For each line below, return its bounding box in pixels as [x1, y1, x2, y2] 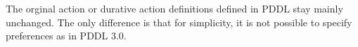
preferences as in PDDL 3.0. [6, 28, 127, 43]
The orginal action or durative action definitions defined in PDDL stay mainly [6, 1, 343, 15]
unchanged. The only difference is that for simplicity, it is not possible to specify [6, 15, 352, 29]
